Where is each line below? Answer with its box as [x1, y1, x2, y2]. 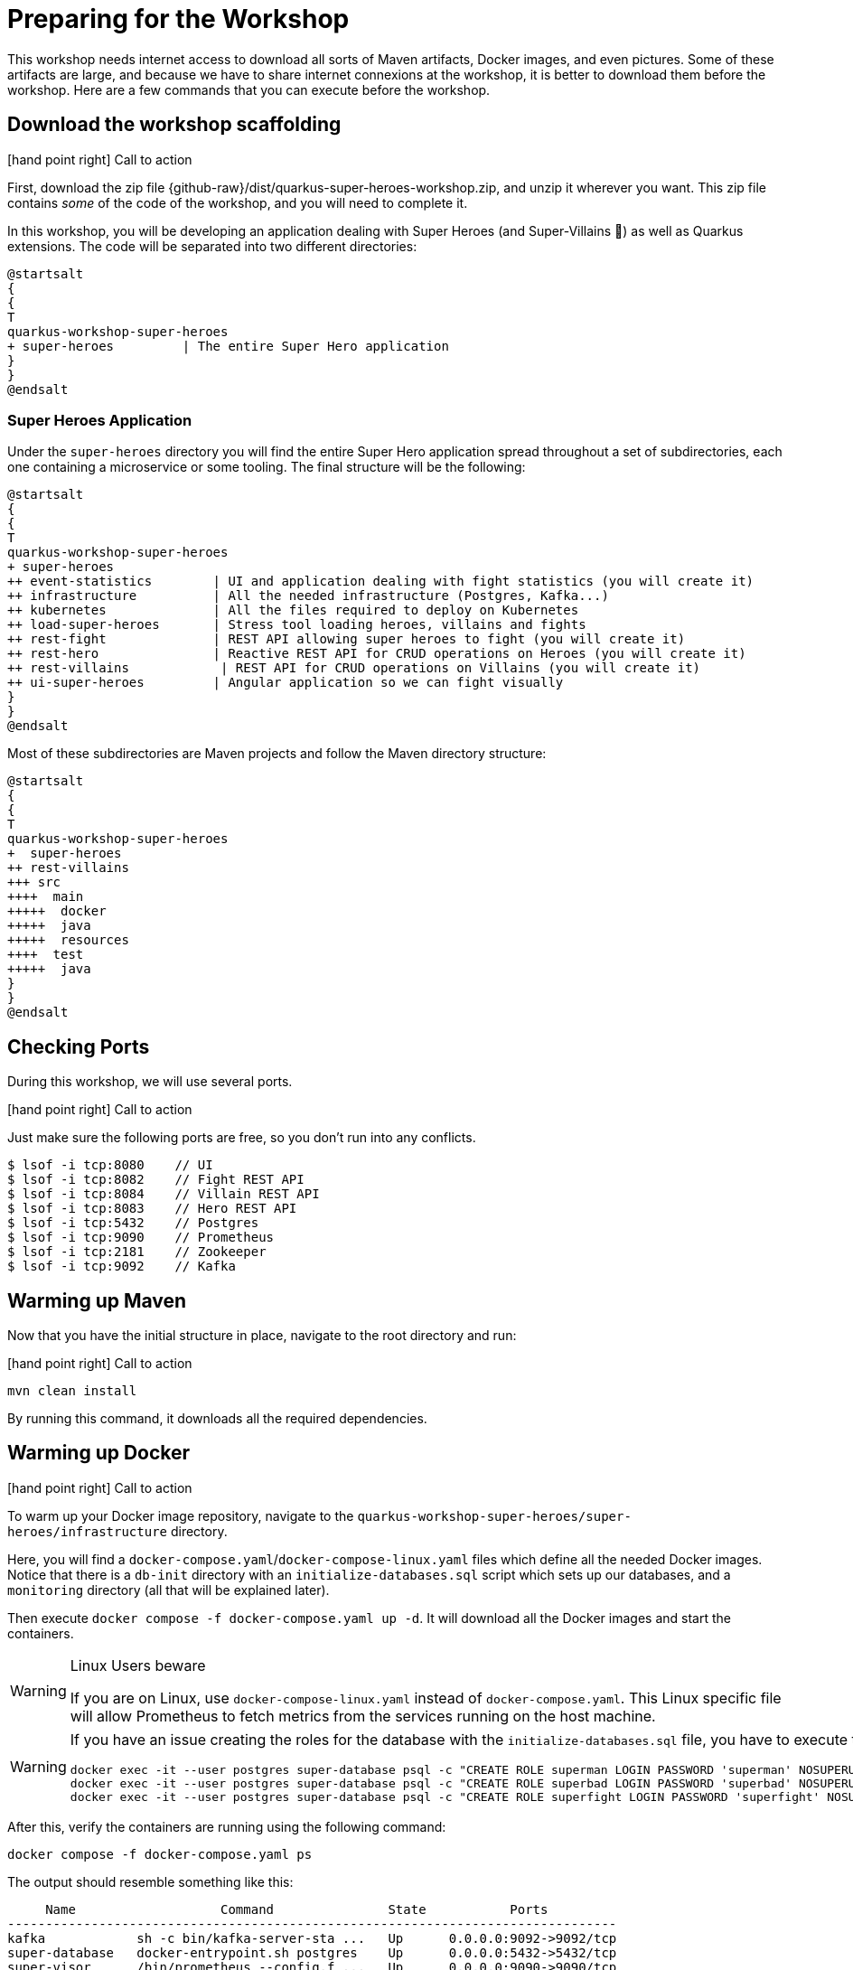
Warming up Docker [7, 1441, 191, 1465]
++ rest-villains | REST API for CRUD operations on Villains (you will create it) [7, 661, 701, 676]
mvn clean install [7, 1384, 137, 1399]
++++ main [7, 889, 84, 905]
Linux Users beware [70, 1656, 206, 1674]
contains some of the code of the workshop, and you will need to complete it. [7, 194, 468, 211]
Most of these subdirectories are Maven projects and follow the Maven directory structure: [7, 746, 547, 762]
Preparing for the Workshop [7, 4, 350, 34]
